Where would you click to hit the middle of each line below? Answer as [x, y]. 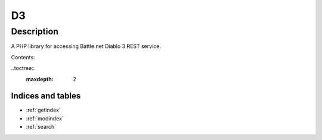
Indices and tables [46, 96]
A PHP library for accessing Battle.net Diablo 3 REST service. [86, 46]
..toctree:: [23, 68]
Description [35, 31]
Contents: [23, 57]
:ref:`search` [41, 127]
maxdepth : [40, 79]
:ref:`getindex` [43, 110]
